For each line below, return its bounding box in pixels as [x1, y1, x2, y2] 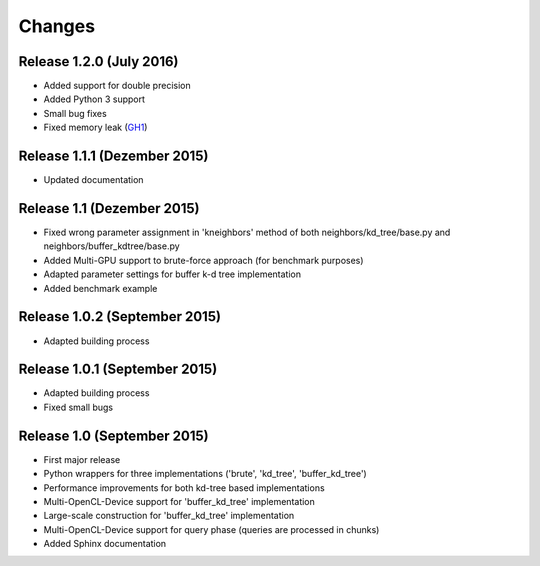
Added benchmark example [43, 282, 158, 294]
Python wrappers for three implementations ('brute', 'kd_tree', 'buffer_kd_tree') [43, 468, 367, 480]
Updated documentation [43, 174, 144, 186]
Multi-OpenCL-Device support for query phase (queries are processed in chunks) [43, 523, 380, 535]
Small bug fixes [43, 107, 107, 119]
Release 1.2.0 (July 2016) [18, 53, 179, 70]
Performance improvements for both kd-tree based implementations [43, 481, 325, 494]
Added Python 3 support [43, 93, 145, 105]
